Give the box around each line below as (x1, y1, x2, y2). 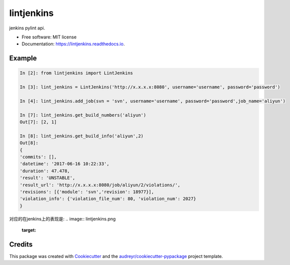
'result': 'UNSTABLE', (19, 175, 75, 181)
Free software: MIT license (21, 34, 77, 40)
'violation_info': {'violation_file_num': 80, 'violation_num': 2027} (19, 196, 197, 202)
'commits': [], (19, 154, 57, 160)
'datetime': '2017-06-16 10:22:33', (19, 161, 110, 167)
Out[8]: (19, 140, 38, 146)
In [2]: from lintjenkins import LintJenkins (19, 70, 133, 76)
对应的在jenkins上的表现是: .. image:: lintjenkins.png (9, 216, 116, 222)
